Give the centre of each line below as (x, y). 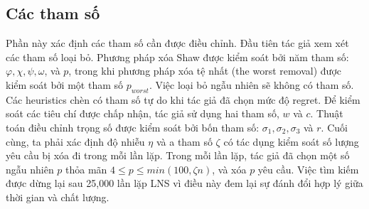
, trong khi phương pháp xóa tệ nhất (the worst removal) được (205, 71)
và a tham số (184, 141)
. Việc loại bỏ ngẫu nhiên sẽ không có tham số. (251, 84)
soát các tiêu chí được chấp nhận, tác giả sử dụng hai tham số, (143, 113)
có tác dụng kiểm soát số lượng (291, 141)
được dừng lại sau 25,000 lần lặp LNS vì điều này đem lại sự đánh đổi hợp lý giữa (184, 183)
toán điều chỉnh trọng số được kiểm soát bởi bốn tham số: (133, 127)
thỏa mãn (86, 169)
